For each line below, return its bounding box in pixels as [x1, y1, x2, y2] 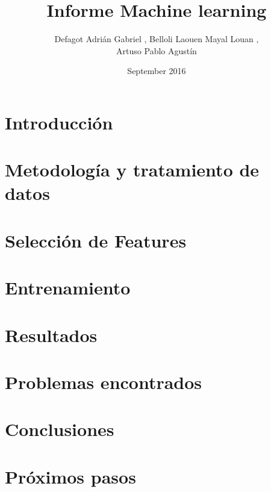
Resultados [5, 322, 98, 347]
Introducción [5, 110, 113, 134]
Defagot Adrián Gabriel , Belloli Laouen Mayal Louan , [54, 33, 259, 45]
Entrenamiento [5, 275, 131, 300]
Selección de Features [5, 228, 187, 252]
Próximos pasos [5, 464, 136, 488]
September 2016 [127, 64, 186, 77]
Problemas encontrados [5, 369, 202, 394]
